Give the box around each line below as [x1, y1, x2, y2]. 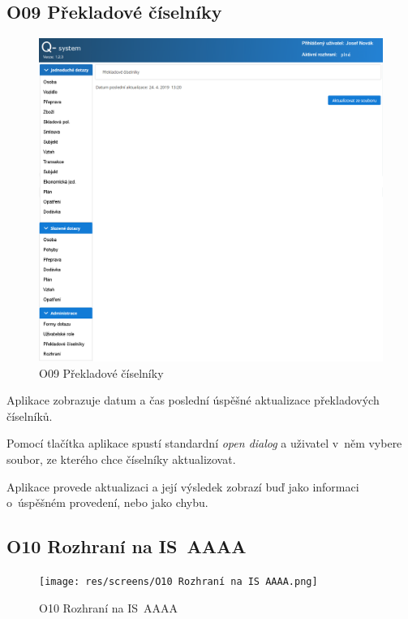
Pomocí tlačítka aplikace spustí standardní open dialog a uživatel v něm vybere [6, 435, 402, 452]
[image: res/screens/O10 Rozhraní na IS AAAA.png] [39, 576, 318, 588]
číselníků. [6, 407, 53, 424]
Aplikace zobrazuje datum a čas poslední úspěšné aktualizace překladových [6, 392, 380, 409]
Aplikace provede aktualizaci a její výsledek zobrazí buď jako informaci [6, 478, 359, 495]
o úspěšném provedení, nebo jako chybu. [6, 494, 208, 511]
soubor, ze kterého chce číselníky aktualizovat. [6, 451, 236, 468]
